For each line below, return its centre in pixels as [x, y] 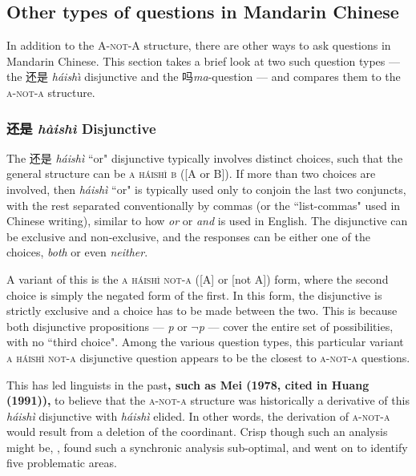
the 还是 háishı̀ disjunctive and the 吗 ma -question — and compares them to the [204, 77]
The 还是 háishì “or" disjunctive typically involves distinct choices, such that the [205, 157]
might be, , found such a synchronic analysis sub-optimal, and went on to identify [207, 447]
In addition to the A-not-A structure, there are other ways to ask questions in [199, 45]
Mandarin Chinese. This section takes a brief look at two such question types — [203, 61]
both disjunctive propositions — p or [97, 326]
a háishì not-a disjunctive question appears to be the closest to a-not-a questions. [208, 357]
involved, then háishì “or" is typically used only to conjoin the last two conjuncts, [206, 189]
